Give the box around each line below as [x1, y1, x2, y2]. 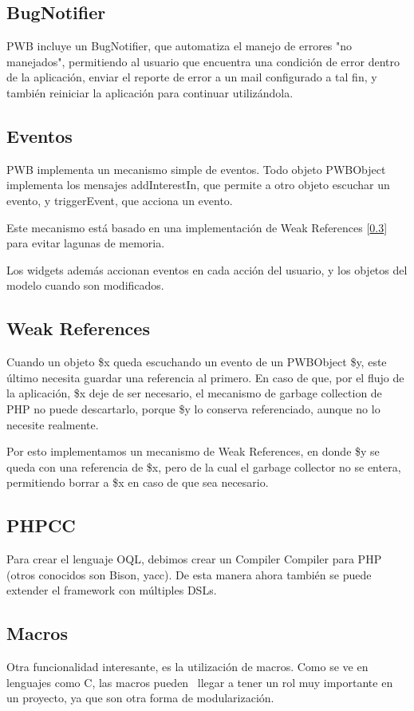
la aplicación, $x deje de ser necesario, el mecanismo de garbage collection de [6, 385, 382, 401]
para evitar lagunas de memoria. [6, 235, 165, 251]
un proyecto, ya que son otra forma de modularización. [6, 689, 274, 706]
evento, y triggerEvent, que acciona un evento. [6, 192, 233, 208]
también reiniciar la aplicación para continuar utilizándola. [6, 84, 294, 101]
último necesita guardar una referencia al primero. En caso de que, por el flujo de [6, 369, 404, 385]
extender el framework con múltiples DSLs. [6, 582, 217, 598]
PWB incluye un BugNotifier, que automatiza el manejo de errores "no [6, 38, 353, 54]
